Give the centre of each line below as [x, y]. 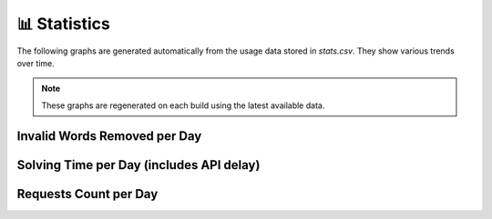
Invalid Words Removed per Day [109, 136]
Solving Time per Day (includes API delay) [138, 165]
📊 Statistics [64, 24]
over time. [36, 63]
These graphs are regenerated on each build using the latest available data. [183, 105]
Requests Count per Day [87, 194]
